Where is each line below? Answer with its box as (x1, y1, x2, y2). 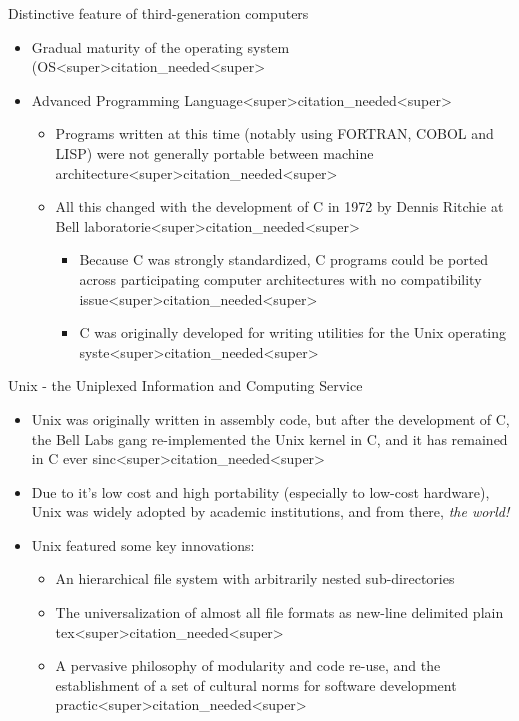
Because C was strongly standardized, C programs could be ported (79, 249, 489, 270)
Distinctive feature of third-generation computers (8, 3, 309, 23)
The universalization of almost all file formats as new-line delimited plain (55, 602, 504, 623)
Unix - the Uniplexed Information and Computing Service (8, 375, 363, 396)
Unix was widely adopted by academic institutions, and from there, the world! (31, 501, 510, 522)
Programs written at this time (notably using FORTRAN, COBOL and (55, 123, 494, 144)
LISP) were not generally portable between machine (55, 142, 374, 163)
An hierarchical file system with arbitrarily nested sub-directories (55, 568, 455, 589)
